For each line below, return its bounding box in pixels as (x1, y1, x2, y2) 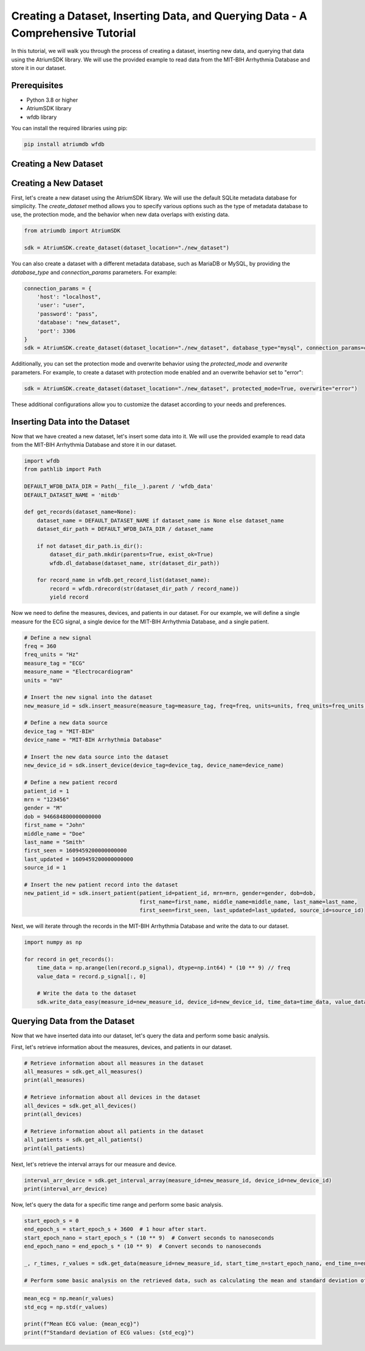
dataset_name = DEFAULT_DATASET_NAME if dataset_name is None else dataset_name (36, 517, 284, 524)
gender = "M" (24, 804, 63, 812)
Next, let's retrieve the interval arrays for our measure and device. (11, 1160, 176, 1168)
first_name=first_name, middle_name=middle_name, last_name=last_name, (139, 898, 358, 905)
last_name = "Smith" (24, 838, 85, 846)
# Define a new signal (24, 634, 92, 641)
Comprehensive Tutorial (11, 26, 136, 40)
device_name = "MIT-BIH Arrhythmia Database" (24, 737, 162, 743)
